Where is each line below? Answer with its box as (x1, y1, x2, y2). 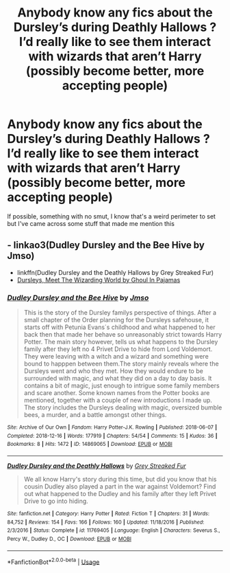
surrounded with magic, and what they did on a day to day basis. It (23, 374, 212, 383)
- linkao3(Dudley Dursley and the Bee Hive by (7, 239, 205, 251)
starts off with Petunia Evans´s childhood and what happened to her (23, 323, 216, 331)
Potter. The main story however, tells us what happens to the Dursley (23, 338, 218, 346)
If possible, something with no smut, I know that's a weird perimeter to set (7, 212, 216, 221)
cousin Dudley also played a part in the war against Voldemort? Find (23, 482, 216, 491)
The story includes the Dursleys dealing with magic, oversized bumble (23, 403, 222, 412)
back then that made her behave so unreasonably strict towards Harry (23, 330, 222, 339)
